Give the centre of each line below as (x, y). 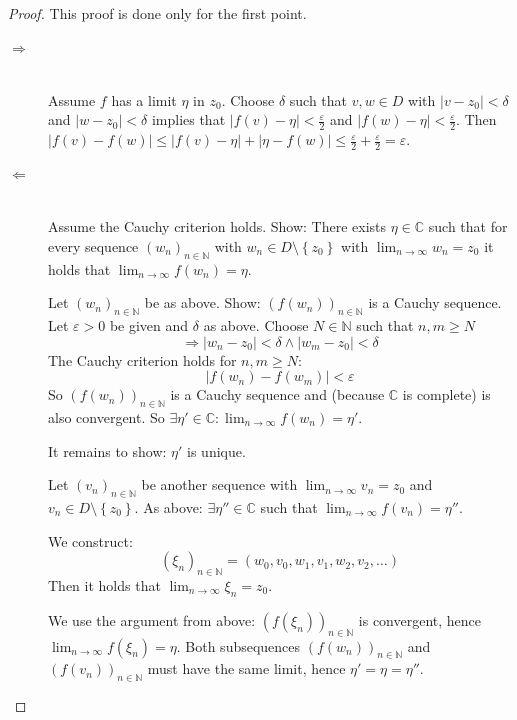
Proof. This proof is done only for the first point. (157, 13)
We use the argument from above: (152, 619)
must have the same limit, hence (246, 668)
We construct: (90, 540)
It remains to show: (107, 450)
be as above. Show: (202, 302)
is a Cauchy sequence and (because (277, 394)
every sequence (93, 245)
